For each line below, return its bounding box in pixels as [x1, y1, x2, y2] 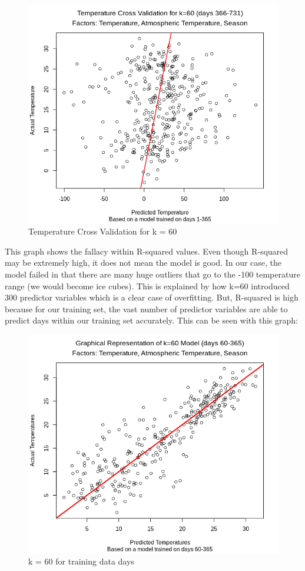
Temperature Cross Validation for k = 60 [28, 225, 177, 237]
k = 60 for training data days [28, 555, 134, 567]
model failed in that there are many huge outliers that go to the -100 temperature [5, 268, 300, 280]
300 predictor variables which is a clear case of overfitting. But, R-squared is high [5, 291, 299, 303]
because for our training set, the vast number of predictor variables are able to [5, 302, 288, 315]
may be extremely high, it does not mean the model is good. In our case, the [5, 256, 282, 269]
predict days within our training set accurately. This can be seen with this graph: [5, 314, 298, 326]
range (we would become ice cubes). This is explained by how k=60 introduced [5, 279, 290, 292]
